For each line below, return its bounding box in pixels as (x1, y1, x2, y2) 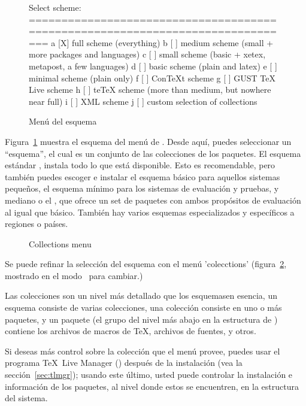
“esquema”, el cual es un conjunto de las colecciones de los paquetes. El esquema (5, 147, 301, 159)
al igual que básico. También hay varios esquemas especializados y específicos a (5, 205, 295, 218)
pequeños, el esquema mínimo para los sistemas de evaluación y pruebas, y (5, 182, 279, 195)
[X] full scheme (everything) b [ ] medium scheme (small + (57, 36, 274, 49)
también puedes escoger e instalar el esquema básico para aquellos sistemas (5, 170, 280, 183)
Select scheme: (29, 1, 81, 13)
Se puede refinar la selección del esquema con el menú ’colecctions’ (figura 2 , (5, 257, 287, 270)
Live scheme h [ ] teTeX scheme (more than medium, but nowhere (29, 83, 271, 96)
